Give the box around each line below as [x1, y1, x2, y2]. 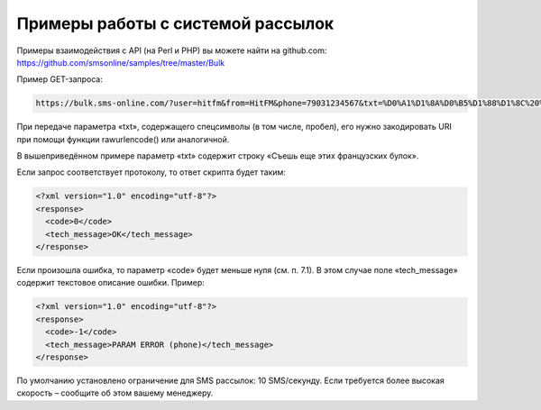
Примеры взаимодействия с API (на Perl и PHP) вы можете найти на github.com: [16, 45, 327, 56]
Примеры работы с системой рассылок [16, 14, 335, 33]
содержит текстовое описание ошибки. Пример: [16, 278, 205, 288]
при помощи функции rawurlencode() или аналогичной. [16, 133, 230, 144]
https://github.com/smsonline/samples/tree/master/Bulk [16, 57, 225, 68]
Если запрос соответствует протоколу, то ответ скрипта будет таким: [16, 167, 286, 178]
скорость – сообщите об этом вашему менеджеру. [16, 387, 214, 398]
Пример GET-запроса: [16, 74, 104, 85]
